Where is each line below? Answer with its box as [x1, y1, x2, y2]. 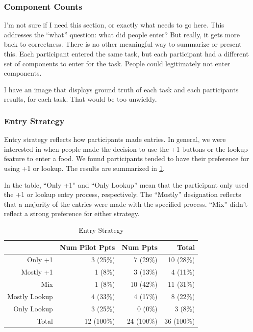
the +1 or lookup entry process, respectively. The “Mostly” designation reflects [4, 189, 241, 199]
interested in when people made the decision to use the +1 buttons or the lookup [4, 143, 248, 154]
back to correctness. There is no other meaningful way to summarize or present [4, 39, 242, 49]
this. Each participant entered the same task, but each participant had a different [4, 49, 249, 58]
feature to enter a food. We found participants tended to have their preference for [4, 153, 249, 164]
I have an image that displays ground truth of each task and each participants [4, 84, 239, 94]
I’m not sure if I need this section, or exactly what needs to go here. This [4, 20, 224, 30]
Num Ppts [122, 242, 158, 252]
